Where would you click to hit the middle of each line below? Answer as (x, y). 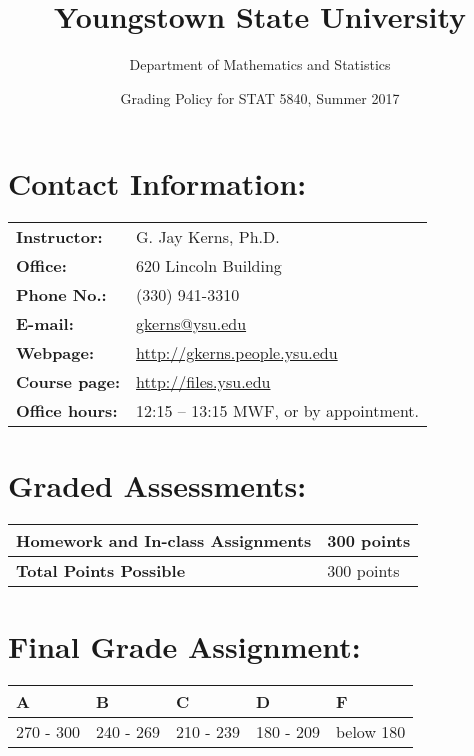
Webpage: (55, 353)
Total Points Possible (101, 571)
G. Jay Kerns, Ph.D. (208, 237)
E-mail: (45, 324)
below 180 (370, 731)
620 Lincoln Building (209, 266)
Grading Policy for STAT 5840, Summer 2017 (260, 97)
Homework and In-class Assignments (164, 541)
